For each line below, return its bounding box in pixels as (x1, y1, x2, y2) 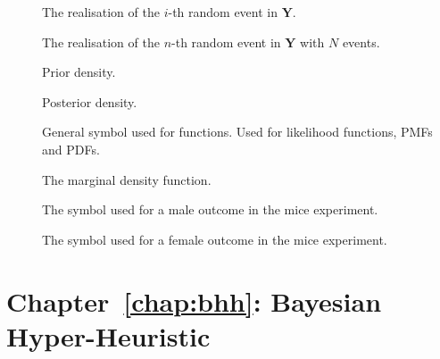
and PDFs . (42, 139, 100, 158)
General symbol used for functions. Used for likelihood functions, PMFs (42, 122, 433, 141)
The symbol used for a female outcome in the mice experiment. (42, 230, 387, 248)
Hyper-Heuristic (6, 317, 211, 354)
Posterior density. (42, 92, 137, 111)
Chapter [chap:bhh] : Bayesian (6, 282, 382, 319)
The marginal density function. (42, 170, 212, 188)
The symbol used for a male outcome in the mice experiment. (42, 200, 378, 219)
